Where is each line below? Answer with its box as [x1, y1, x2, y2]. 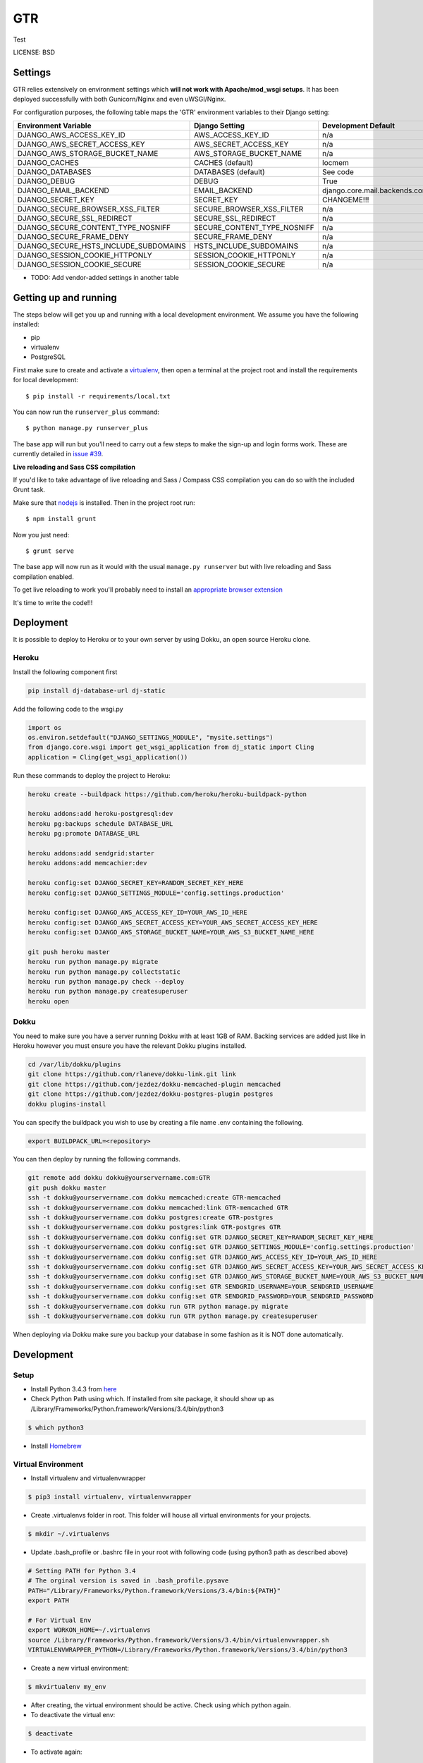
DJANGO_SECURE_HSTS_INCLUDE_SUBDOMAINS [17, 241, 186, 251]
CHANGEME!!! [321, 195, 369, 205]
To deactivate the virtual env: [30, 1711, 116, 1719]
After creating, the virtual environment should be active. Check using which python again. [30, 1700, 292, 1709]
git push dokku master [27, 1183, 106, 1192]
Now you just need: [13, 530, 70, 539]
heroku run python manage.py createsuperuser [27, 987, 188, 996]
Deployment [13, 617, 68, 629]
